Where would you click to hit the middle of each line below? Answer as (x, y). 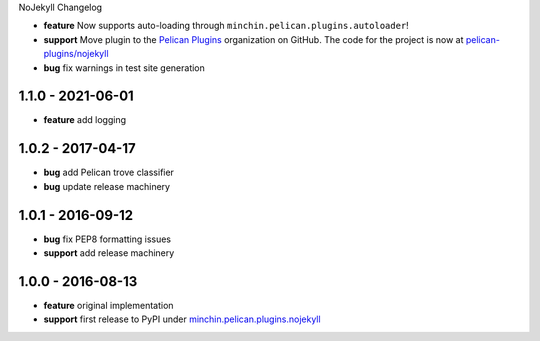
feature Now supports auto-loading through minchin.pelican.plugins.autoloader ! (226, 26)
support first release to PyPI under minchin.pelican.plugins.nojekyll (182, 319)
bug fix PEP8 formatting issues (107, 239)
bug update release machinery (106, 186)
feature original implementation (108, 305)
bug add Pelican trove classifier (109, 172)
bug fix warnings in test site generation (124, 67)
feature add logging (85, 120)
